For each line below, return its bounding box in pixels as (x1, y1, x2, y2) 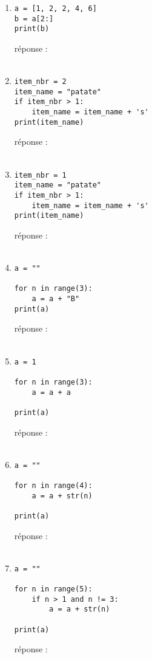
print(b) (14, 24, 50, 33)
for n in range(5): (14, 585, 93, 594)
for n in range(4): (14, 481, 93, 490)
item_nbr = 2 (14, 77, 67, 86)
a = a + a (31, 388, 71, 397)
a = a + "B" (31, 295, 80, 304)
